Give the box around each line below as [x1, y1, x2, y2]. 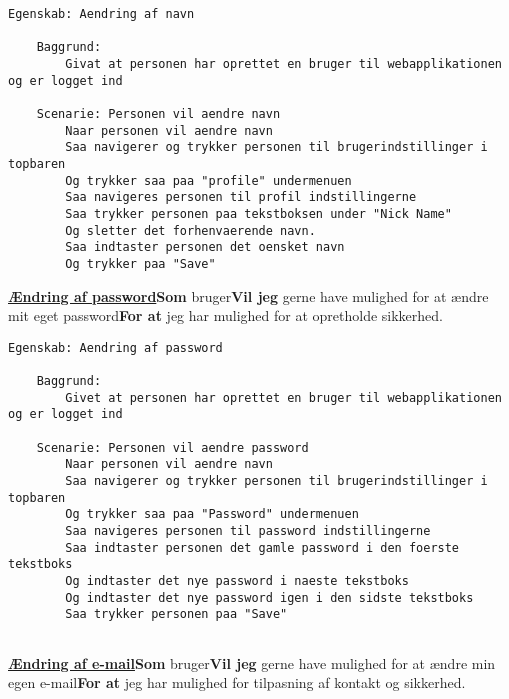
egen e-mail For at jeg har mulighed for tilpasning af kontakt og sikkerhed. [8, 672, 466, 693]
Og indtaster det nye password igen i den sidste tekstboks [65, 590, 474, 605]
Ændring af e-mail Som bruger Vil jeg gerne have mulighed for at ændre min [8, 652, 496, 673]
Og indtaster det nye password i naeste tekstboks [65, 573, 409, 588]
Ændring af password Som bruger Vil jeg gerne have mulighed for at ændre [8, 285, 489, 306]
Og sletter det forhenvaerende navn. [65, 223, 316, 238]
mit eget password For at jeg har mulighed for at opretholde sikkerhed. [8, 305, 443, 326]
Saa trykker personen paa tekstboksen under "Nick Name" [65, 206, 452, 221]
